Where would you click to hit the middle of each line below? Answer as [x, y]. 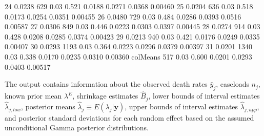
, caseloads [232, 84]
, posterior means [48, 106]
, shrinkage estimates [105, 96]
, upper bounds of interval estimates [181, 106]
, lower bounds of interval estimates [204, 96]
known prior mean [33, 96]
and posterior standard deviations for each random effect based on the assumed [129, 117]
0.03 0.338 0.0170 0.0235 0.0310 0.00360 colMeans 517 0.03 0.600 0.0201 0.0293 [128, 56]
